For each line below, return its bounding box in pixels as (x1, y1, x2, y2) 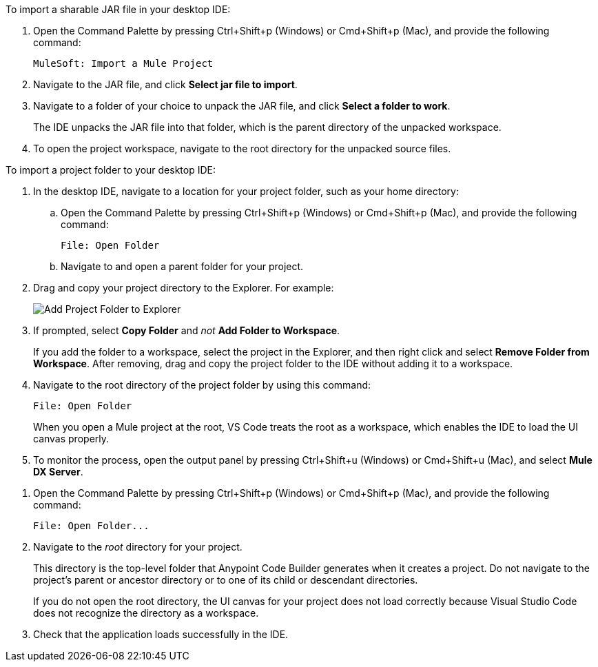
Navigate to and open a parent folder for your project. (61, 260, 304, 272)
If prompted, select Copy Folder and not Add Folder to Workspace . (33, 325, 340, 336)
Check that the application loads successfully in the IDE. (33, 628, 289, 640)
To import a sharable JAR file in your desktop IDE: (6, 3, 231, 15)
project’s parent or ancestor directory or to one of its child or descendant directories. (33, 574, 418, 586)
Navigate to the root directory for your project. (33, 541, 243, 553)
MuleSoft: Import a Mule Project (33, 58, 214, 69)
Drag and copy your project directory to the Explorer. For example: (33, 282, 334, 294)
